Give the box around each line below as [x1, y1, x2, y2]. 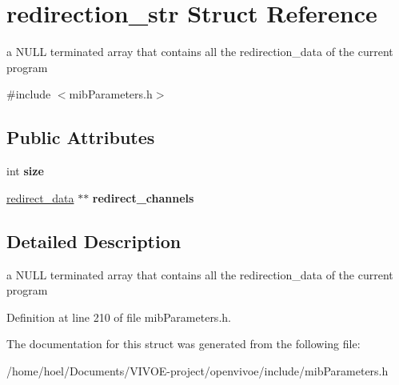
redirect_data [6, 189, 74, 206]
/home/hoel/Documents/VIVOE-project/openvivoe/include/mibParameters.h [6, 362, 389, 379]
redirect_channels [92, 189, 194, 206]
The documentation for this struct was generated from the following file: [6, 335, 361, 352]
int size [6, 162, 44, 179]
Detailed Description [6, 228, 182, 253]
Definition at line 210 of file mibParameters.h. [6, 308, 231, 325]
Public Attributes [6, 125, 155, 150]
